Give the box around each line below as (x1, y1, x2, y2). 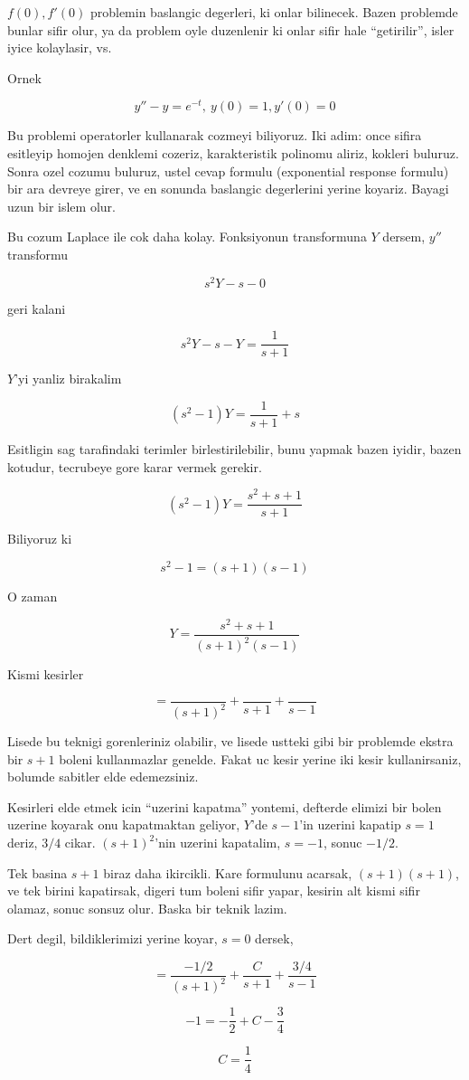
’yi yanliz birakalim (14, 369, 122, 388)
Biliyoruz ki (7, 529, 72, 548)
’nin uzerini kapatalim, (155, 833, 281, 852)
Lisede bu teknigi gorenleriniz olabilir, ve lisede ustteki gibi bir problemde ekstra (7, 732, 454, 751)
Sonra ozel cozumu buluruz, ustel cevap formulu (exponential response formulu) (7, 161, 449, 180)
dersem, (382, 227, 426, 246)
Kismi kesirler (7, 665, 84, 684)
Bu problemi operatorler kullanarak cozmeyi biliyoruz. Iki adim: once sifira (7, 126, 422, 145)
